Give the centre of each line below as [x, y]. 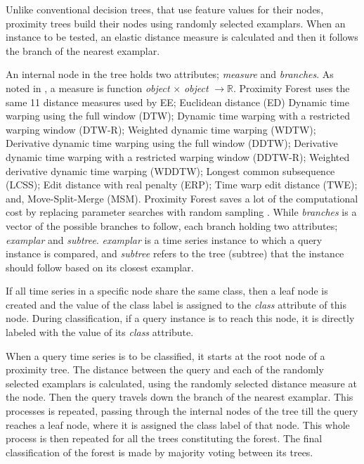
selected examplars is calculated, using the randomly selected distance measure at [181, 383]
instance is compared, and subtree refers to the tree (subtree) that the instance [175, 253]
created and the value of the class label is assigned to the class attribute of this [176, 304]
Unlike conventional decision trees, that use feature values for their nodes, [165, 9]
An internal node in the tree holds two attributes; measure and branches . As [170, 74]
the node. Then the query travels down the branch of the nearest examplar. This [180, 397]
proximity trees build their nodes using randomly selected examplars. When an [176, 23]
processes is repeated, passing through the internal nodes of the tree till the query [182, 411]
